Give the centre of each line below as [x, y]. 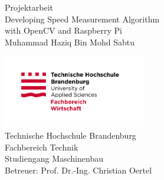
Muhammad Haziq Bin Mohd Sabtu [70, 42]
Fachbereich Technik [42, 147]
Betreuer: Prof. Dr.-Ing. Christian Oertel [78, 170]
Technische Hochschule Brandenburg [70, 135]
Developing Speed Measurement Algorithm [82, 19]
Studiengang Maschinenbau [54, 158]
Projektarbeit [29, 7]
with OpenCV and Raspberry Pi [63, 30]
